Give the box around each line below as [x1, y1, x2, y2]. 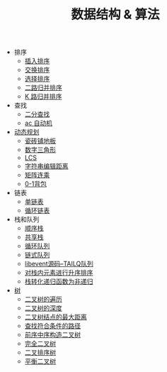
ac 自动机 [24, 119, 53, 128]
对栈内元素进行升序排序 [24, 268, 93, 277]
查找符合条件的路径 [24, 322, 81, 330]
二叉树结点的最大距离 [24, 313, 87, 322]
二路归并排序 [24, 83, 62, 92]
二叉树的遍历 [24, 295, 62, 304]
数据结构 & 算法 [70, 6, 161, 23]
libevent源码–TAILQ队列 [24, 260, 93, 268]
